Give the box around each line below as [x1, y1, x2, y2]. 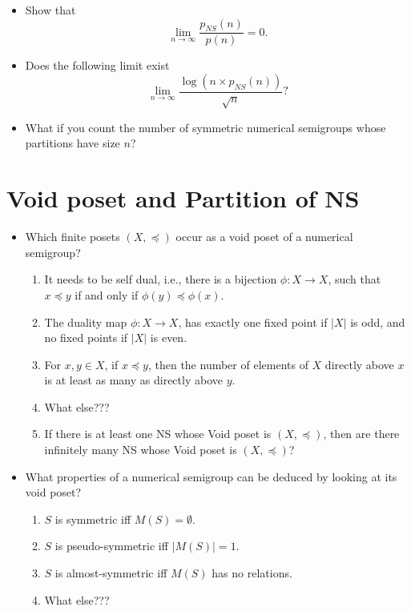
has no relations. [212, 565, 292, 581]
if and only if [75, 286, 139, 303]
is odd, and [350, 313, 405, 330]
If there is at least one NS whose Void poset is [44, 425, 272, 442]
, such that [328, 271, 381, 287]
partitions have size [25, 135, 120, 151]
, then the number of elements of [147, 356, 308, 372]
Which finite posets [25, 228, 120, 245]
